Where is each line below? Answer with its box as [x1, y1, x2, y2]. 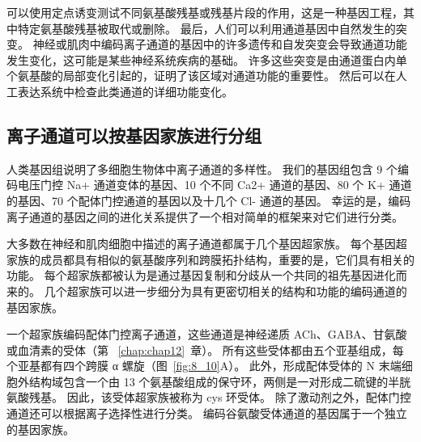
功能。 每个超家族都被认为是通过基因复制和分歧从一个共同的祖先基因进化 [6, 267, 396, 284]
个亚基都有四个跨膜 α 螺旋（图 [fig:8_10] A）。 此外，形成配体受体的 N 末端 [6, 357, 402, 374]
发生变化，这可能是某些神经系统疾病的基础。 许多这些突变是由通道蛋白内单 [6, 51, 407, 68]
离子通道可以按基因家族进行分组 [6, 122, 262, 147]
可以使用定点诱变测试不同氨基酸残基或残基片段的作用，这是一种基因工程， [6, 4, 403, 20]
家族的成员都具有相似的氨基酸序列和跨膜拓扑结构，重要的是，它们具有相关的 [6, 250, 415, 267]
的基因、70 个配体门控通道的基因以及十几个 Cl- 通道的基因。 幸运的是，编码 [6, 192, 411, 208]
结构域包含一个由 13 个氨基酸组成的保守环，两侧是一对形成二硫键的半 [28, 373, 400, 389]
